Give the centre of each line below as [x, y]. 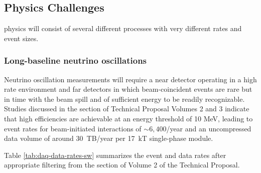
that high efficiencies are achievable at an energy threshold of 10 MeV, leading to [128, 118]
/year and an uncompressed [209, 128]
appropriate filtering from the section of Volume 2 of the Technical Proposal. [122, 165]
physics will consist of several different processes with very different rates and [123, 28]
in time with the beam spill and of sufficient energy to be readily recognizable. [124, 99]
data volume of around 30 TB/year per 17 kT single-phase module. [109, 138]
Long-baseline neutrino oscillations [76, 60]
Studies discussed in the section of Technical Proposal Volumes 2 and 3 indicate [127, 109]
